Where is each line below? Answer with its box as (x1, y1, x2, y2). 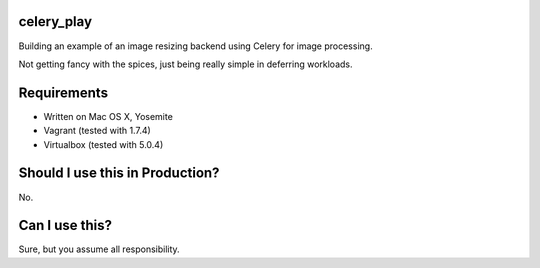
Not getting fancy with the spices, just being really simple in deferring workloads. (18, 58, 354, 70)
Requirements (18, 84, 109, 101)
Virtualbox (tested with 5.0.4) (43, 138, 164, 150)
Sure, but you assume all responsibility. (18, 243, 180, 255)
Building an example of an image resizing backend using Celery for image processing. (18, 40, 374, 52)
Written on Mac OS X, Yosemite (43, 110, 174, 122)
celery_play (18, 13, 93, 30)
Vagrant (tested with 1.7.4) (43, 125, 152, 137)
